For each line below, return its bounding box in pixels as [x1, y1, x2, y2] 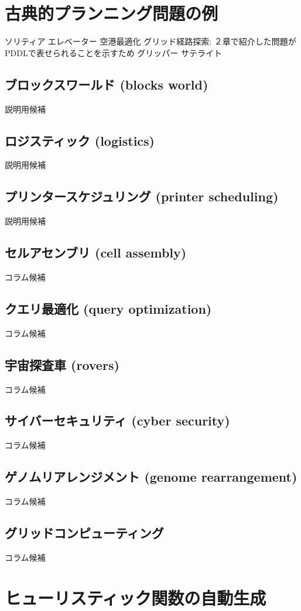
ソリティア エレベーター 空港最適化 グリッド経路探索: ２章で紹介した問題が [5, 35, 296, 47]
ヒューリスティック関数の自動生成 [5, 585, 266, 609]
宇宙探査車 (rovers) [5, 355, 119, 373]
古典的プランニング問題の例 [5, 1, 218, 25]
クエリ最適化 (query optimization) [5, 299, 212, 317]
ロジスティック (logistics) [5, 131, 155, 149]
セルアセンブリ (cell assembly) [5, 243, 187, 262]
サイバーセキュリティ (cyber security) [5, 411, 230, 430]
